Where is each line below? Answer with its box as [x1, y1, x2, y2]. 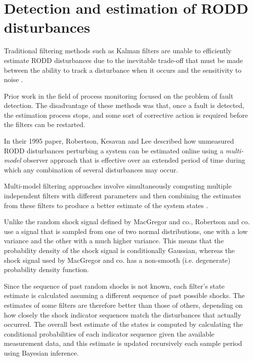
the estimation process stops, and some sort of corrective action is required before [4, 109, 248, 120]
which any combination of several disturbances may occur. [4, 164, 178, 174]
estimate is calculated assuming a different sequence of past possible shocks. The [4, 290, 245, 300]
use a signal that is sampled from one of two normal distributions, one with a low [4, 226, 248, 236]
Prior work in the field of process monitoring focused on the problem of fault [4, 90, 233, 101]
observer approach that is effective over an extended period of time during [23, 155, 245, 165]
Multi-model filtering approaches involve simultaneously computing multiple [4, 181, 232, 191]
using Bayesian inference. [4, 347, 79, 358]
